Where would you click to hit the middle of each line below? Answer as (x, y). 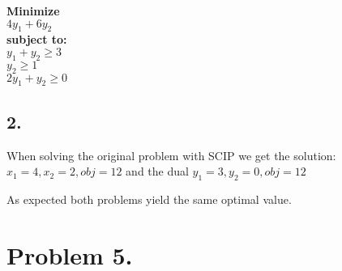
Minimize (33, 11)
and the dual (157, 171)
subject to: (37, 39)
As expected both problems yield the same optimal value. (149, 199)
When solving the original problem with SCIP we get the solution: (171, 155)
